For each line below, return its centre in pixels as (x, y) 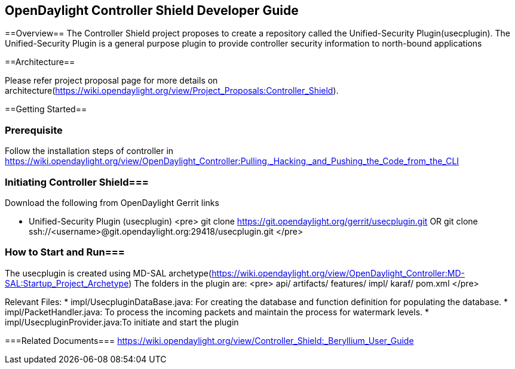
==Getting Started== (46, 109)
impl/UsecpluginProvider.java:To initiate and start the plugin (122, 322)
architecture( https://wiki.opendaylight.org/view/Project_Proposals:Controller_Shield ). (172, 91)
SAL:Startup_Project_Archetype (67, 283)
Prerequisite (34, 130)
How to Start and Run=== (65, 252)
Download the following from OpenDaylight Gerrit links (112, 202)
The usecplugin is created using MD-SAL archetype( (108, 273)
